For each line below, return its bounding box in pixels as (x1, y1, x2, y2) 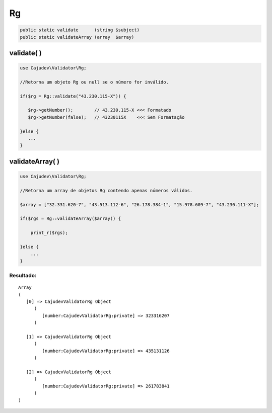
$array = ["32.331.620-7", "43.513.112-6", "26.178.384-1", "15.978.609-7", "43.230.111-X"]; (20, 202, 259, 207)
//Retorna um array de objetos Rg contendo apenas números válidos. (20, 188, 193, 193)
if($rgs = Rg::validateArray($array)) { (20, 216, 121, 221)
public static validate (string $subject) (20, 27, 140, 33)
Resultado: (9, 272, 37, 279)
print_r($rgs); (30, 230, 68, 236)
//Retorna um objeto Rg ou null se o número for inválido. (20, 79, 169, 85)
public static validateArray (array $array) (20, 34, 134, 40)
